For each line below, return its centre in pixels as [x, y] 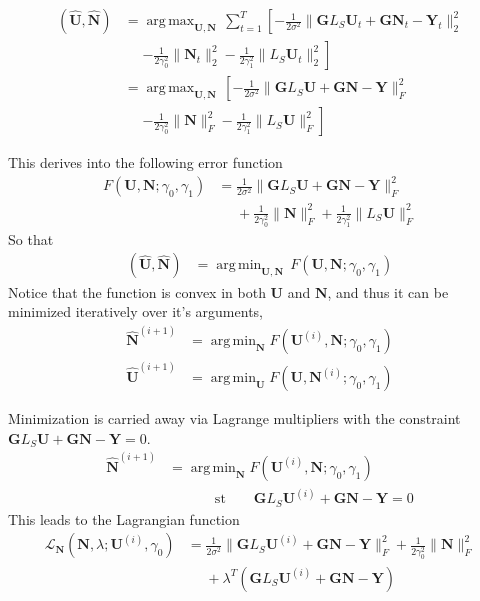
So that [31, 238]
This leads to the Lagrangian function [124, 518]
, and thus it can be [388, 291]
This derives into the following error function [145, 162]
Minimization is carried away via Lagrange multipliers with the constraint [234, 418]
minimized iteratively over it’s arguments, [135, 311]
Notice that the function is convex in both [137, 291]
